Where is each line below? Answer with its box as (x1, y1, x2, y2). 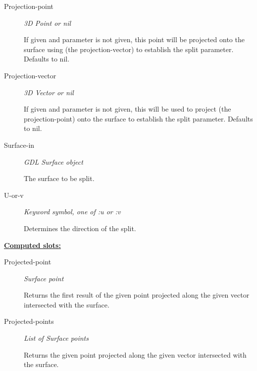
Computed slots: (4, 240, 61, 250)
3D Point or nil (24, 17, 71, 28)
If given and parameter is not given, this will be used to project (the (24, 104, 231, 114)
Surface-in (4, 139, 35, 150)
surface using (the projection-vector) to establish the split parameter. (24, 44, 234, 54)
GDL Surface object (24, 156, 83, 167)
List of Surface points (24, 333, 89, 343)
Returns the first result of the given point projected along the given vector (24, 290, 250, 300)
